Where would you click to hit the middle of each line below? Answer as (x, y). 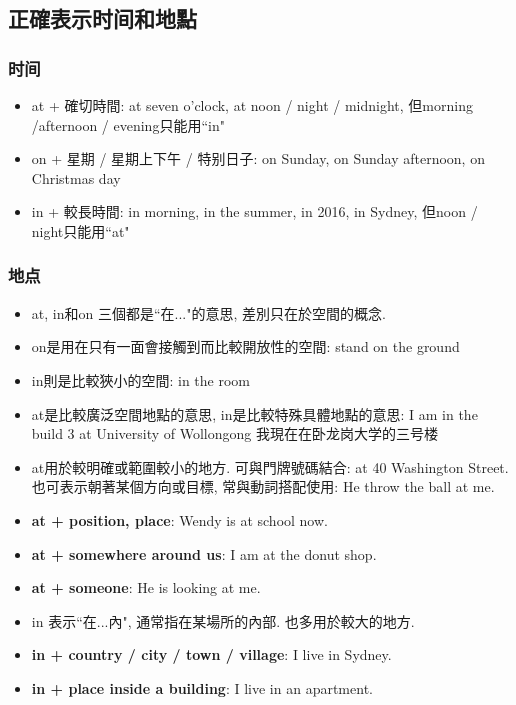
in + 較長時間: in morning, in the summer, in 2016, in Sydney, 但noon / (254, 211)
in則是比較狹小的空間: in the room (141, 379)
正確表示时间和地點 (102, 18)
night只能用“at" (80, 230)
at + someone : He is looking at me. (146, 587)
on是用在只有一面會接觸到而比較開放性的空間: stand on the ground (245, 346)
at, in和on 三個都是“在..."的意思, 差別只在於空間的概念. (208, 312)
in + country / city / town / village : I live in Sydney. (211, 654)
